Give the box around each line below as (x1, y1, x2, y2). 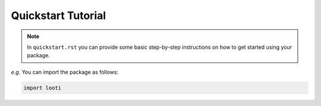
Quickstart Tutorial (11, 9, 106, 22)
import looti (23, 84, 62, 91)
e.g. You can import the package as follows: (11, 68, 119, 76)
